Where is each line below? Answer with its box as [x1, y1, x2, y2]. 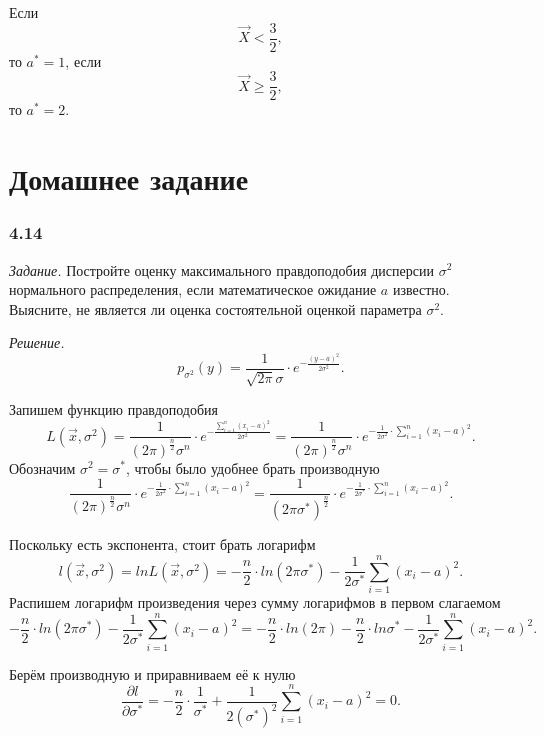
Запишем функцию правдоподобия [9, 399, 219, 420]
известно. [392, 279, 450, 300]
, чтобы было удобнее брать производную [126, 457, 380, 478]
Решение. [9, 332, 65, 353]
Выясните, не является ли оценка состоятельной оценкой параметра [9, 298, 422, 319]
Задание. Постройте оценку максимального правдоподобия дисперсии [9, 259, 434, 280]
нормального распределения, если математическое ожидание [9, 279, 377, 300]
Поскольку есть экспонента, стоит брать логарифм [9, 534, 316, 555]
